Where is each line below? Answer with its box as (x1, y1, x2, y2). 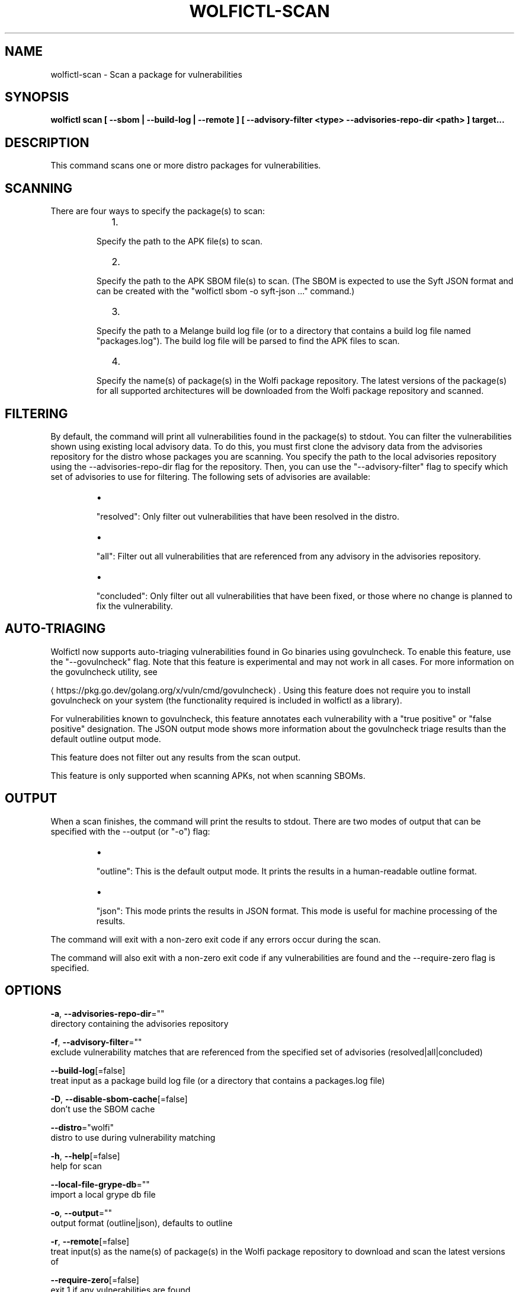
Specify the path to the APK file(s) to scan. (96, 236, 263, 247)
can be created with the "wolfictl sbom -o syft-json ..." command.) (96, 286, 355, 297)
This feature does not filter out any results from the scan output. (50, 752, 301, 762)
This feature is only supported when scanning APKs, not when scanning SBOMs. (50, 770, 366, 781)
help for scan (50, 1160, 102, 1171)
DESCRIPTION (5, 135, 89, 150)
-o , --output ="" (50, 1207, 113, 1218)
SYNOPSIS (5, 90, 69, 105)
